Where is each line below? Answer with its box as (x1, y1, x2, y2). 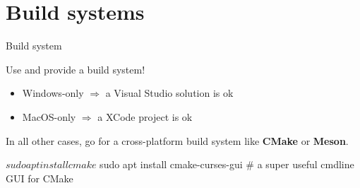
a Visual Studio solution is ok (105, 86, 234, 100)
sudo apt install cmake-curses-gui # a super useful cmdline (100, 157, 354, 172)
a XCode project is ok (97, 109, 193, 124)
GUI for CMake (6, 170, 73, 185)
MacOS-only (22, 109, 76, 124)
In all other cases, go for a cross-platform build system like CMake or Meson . (6, 133, 349, 148)
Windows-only (22, 86, 84, 100)
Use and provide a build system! (6, 61, 145, 76)
